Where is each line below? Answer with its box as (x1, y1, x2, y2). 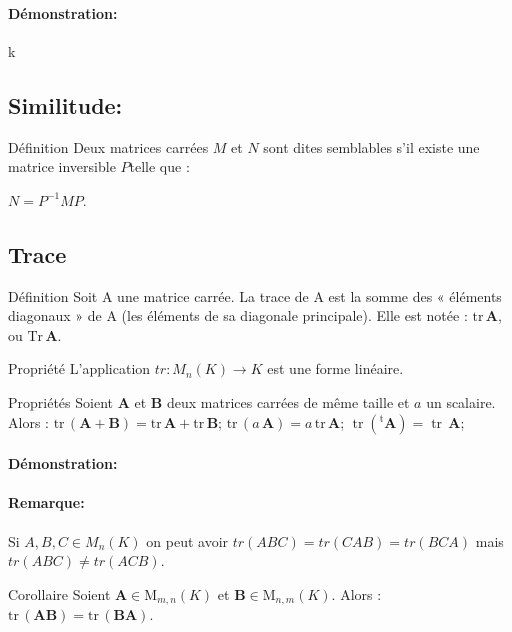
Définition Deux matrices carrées (8, 136, 209, 157)
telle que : (129, 156, 190, 177)
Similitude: (8, 89, 123, 120)
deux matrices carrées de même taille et (166, 391, 410, 412)
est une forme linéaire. (267, 358, 404, 379)
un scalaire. (426, 391, 496, 412)
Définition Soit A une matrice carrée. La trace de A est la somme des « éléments (8, 285, 502, 306)
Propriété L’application (8, 358, 151, 379)
